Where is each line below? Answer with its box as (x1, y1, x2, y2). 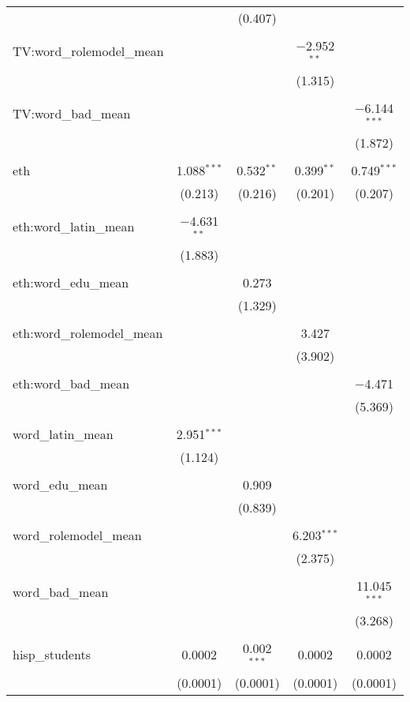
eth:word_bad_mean (13, 374, 130, 393)
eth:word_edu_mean (13, 273, 129, 292)
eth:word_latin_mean (13, 216, 135, 235)
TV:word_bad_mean (13, 104, 131, 123)
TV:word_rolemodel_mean (13, 42, 164, 61)
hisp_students (13, 644, 91, 663)
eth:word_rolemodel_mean (13, 324, 163, 343)
